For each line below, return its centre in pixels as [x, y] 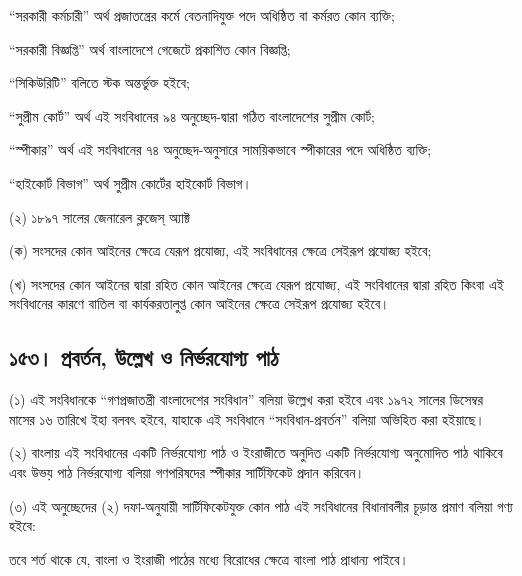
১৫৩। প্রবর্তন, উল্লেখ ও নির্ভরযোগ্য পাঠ [144, 357]
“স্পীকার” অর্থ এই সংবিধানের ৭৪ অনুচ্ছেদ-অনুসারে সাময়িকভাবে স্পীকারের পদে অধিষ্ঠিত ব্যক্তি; [220, 149]
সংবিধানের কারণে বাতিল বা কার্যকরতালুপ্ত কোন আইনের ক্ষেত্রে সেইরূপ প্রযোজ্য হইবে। [199, 303]
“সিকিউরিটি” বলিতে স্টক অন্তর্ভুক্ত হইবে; [99, 82]
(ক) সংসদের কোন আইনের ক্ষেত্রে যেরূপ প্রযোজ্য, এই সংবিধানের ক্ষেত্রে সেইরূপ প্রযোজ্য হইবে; [220, 250]
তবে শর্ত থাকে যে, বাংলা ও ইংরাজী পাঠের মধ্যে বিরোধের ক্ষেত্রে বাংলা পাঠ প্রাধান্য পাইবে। [209, 558]
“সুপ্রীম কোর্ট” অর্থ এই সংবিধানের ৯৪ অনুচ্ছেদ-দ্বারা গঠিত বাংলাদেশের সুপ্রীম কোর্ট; [192, 115]
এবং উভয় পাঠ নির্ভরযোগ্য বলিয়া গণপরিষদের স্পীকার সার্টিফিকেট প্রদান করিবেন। [187, 471]
